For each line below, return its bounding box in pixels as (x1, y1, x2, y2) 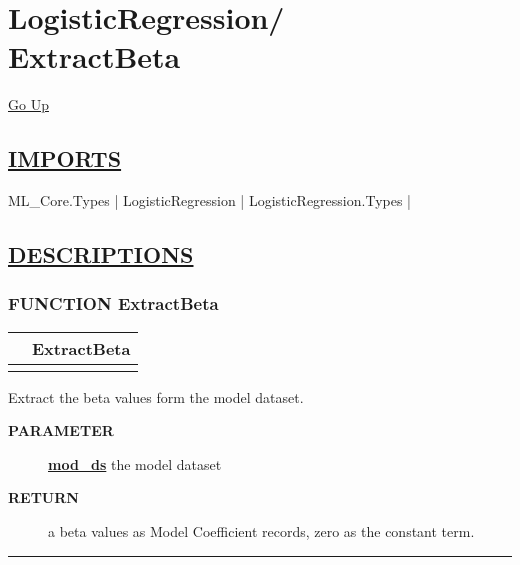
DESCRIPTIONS (8, 239, 194, 270)
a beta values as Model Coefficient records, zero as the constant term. (48, 521, 475, 542)
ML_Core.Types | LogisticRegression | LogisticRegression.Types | (8, 190, 411, 211)
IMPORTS (8, 143, 122, 174)
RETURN (8, 487, 79, 508)
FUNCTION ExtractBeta (8, 291, 219, 316)
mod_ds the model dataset (48, 453, 222, 474)
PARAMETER (8, 420, 114, 441)
